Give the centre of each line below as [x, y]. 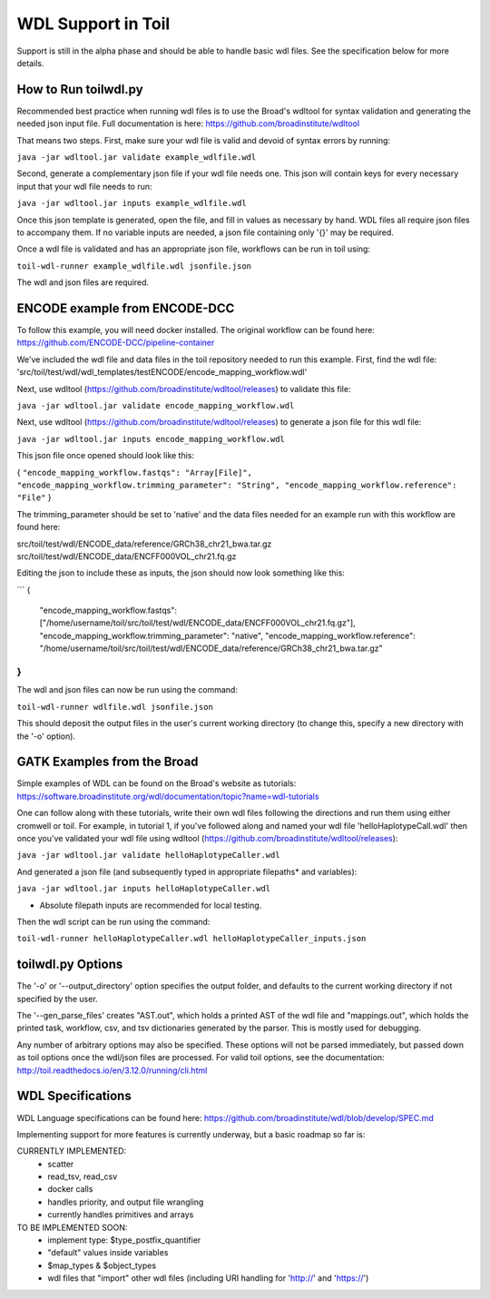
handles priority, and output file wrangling [126, 1202]
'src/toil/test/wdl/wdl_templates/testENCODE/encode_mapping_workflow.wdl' [162, 372]
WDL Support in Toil [93, 24]
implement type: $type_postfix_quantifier [124, 1240]
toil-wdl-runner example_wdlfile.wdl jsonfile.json [134, 266]
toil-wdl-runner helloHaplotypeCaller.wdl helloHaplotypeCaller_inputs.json [191, 939]
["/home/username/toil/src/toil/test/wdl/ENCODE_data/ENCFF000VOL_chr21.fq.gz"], [197, 623]
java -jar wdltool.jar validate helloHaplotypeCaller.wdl [148, 855]
